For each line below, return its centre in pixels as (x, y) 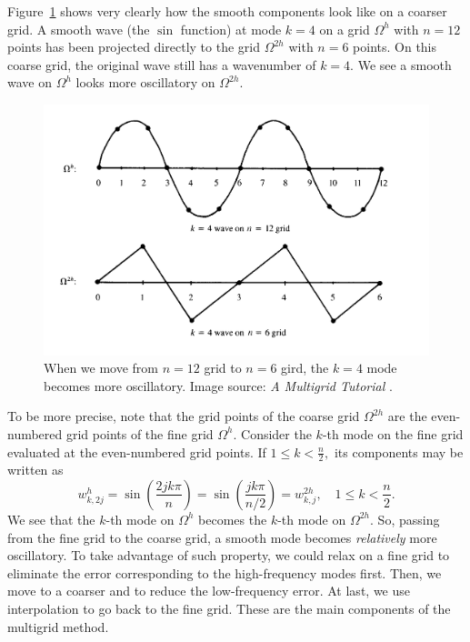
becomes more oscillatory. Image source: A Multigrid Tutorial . (218, 385)
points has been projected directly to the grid (134, 47)
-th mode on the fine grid (393, 433)
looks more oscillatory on (145, 82)
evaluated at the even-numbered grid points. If (137, 451)
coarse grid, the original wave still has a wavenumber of (162, 64)
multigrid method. (58, 626)
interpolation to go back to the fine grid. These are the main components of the (229, 608)
